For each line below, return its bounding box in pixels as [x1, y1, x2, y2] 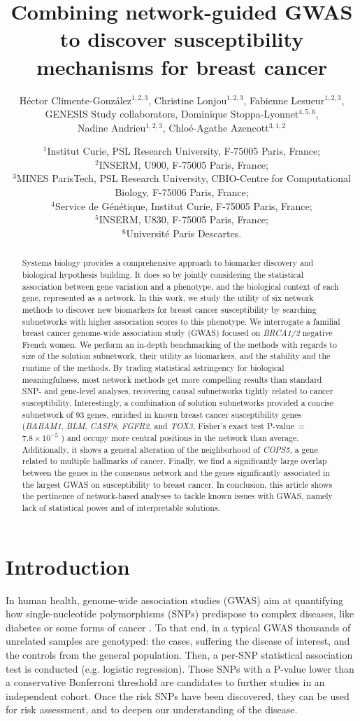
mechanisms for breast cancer [36, 52, 327, 80]
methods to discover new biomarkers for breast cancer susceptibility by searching [22, 303, 317, 315]
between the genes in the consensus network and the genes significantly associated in [22, 467, 330, 479]
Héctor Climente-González [19, 92, 131, 107]
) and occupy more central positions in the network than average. [61, 432, 299, 444]
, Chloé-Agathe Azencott [162, 120, 269, 134]
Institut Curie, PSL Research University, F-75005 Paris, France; [47, 143, 321, 158]
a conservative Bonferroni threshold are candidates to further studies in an [6, 675, 325, 689]
